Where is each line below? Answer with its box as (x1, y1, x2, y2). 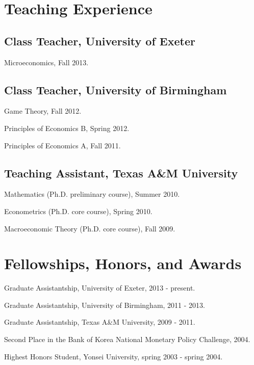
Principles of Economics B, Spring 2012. (4, 122, 130, 133)
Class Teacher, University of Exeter (4, 33, 195, 48)
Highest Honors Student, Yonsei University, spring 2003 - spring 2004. (4, 351, 223, 361)
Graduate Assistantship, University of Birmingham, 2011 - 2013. (4, 299, 205, 310)
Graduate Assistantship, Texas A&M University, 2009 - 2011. (4, 317, 195, 327)
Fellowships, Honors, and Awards (4, 253, 242, 274)
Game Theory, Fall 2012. (4, 106, 82, 116)
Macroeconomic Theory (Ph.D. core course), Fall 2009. (4, 223, 175, 233)
